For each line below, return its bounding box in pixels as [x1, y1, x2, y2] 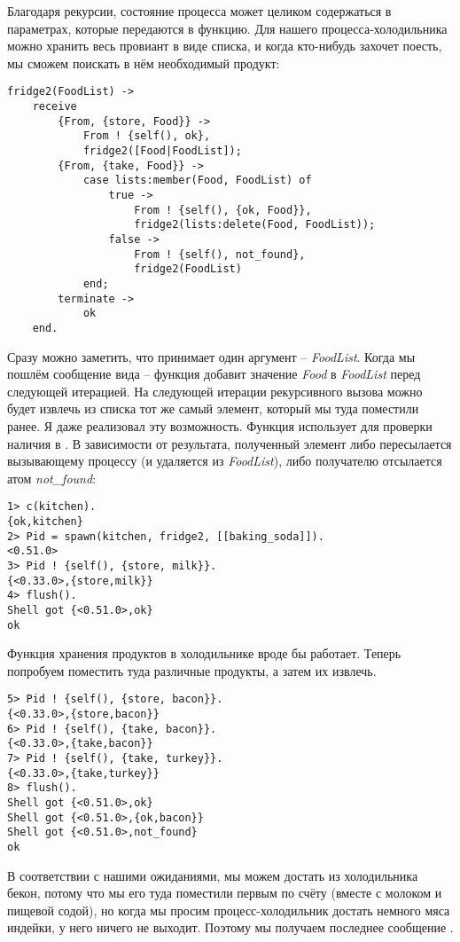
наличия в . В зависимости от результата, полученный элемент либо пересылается [7, 434, 452, 452]
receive [32, 100, 77, 114]
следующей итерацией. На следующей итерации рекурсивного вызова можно [7, 381, 423, 400]
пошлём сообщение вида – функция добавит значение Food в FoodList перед [7, 365, 421, 383]
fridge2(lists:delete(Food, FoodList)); [134, 218, 376, 232]
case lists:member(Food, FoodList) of [82, 174, 312, 187]
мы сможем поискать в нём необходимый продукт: [7, 53, 280, 72]
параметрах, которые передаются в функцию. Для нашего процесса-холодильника [7, 19, 448, 37]
